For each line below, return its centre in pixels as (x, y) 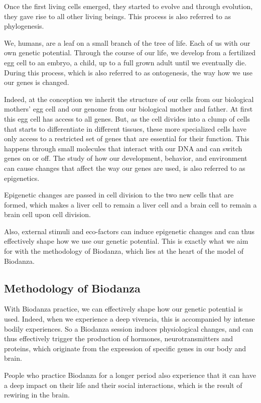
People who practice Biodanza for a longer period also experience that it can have (130, 375)
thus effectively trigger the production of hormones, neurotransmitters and (118, 338)
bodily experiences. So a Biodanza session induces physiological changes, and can (129, 328)
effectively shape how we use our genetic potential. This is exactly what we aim (126, 241)
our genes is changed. (37, 82)
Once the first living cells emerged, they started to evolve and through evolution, (128, 6)
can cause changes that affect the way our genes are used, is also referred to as (125, 168)
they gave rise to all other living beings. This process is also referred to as (117, 16)
